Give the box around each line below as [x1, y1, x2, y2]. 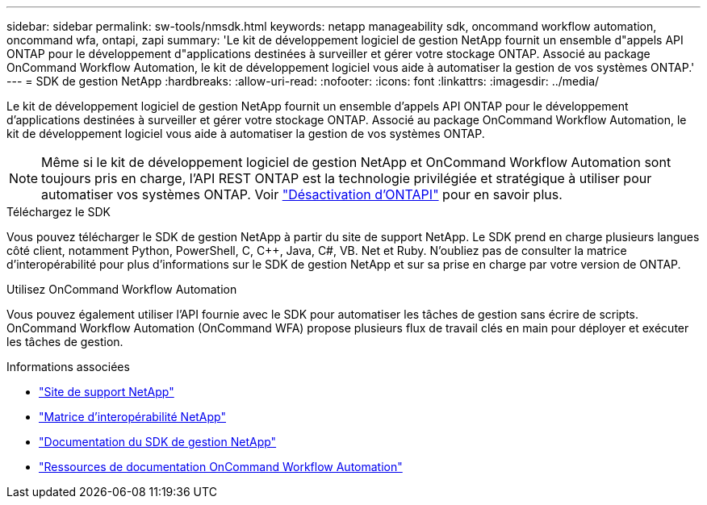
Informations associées [6, 360, 130, 374]
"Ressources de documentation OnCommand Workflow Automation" [39, 460, 403, 474]
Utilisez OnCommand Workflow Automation [6, 282, 237, 296]
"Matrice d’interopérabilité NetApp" [39, 410, 226, 424]
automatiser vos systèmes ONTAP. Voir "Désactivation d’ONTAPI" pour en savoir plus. [41, 186, 563, 202]
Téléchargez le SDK [6, 205, 111, 219]
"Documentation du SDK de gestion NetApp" [39, 435, 277, 449]
